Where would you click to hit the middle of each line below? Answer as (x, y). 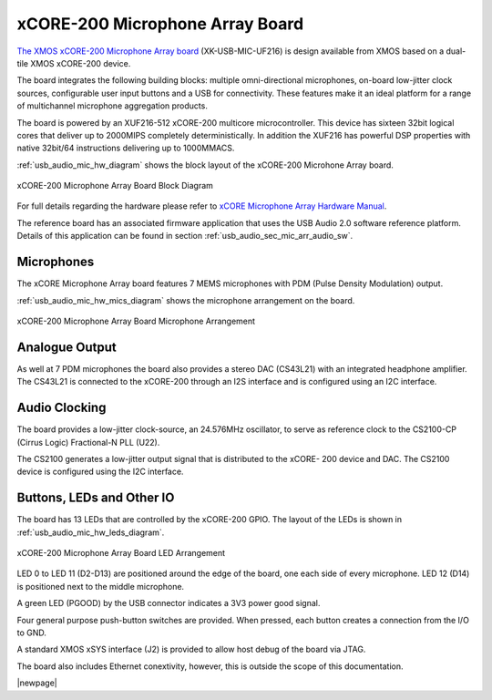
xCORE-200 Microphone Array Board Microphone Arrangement (136, 321)
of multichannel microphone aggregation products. (113, 106)
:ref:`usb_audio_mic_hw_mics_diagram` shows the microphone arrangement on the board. (186, 300)
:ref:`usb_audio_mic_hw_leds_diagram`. (91, 532)
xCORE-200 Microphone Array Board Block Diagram (115, 186)
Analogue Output (67, 347)
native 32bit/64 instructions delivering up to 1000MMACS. (126, 148)
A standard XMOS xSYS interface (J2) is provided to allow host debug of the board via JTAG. (191, 649)
